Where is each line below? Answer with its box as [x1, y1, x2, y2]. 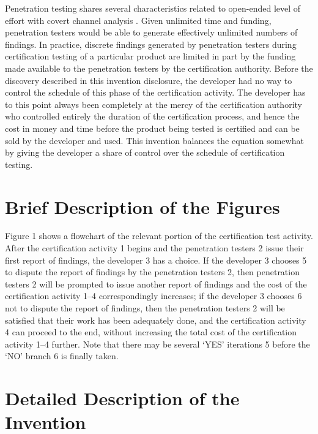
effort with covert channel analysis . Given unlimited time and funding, [5, 13, 272, 26]
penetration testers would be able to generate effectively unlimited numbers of [5, 26, 298, 39]
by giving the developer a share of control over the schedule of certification [5, 146, 285, 159]
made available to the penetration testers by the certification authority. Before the [5, 61, 313, 74]
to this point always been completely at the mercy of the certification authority [5, 97, 302, 110]
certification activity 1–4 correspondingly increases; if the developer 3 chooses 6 [5, 289, 302, 302]
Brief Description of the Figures [5, 194, 280, 219]
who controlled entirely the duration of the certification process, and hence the [5, 110, 300, 123]
